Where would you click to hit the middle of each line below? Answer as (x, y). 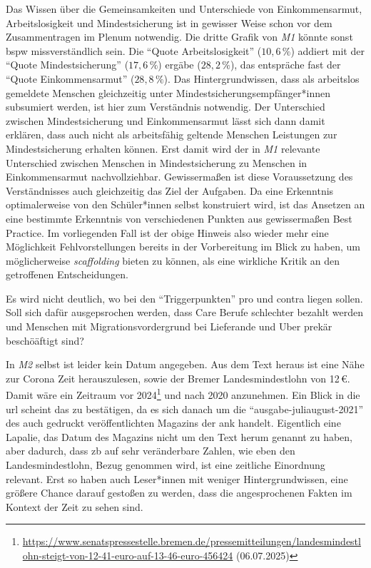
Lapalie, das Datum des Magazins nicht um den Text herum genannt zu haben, (179, 436)
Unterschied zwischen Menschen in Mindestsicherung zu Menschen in (157, 162)
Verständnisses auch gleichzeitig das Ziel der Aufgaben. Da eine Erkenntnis (170, 190)
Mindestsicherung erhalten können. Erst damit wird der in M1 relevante (163, 148)
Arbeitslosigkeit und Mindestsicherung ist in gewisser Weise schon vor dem (169, 22)
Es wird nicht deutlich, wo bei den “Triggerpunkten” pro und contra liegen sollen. (184, 298)
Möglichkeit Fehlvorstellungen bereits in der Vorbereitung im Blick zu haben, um (183, 247)
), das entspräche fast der (285, 65)
